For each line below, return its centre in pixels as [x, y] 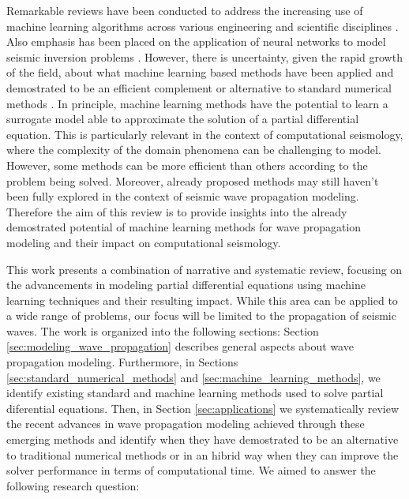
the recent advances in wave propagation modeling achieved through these [186, 424]
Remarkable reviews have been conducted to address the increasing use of [185, 10]
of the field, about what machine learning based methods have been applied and [200, 72]
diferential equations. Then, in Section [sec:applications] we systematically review [203, 408]
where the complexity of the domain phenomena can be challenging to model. [194, 150]
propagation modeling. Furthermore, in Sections [122, 362]
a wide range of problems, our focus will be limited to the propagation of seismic [201, 315]
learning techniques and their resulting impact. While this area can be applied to [202, 300]
